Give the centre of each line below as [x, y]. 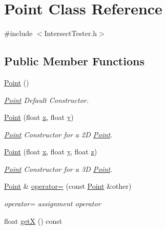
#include [18, 33]
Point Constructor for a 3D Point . [58, 169]
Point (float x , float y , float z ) [51, 152]
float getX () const [33, 220]
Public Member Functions [74, 61]
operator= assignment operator [53, 204]
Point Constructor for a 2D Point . [58, 134]
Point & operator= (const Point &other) [68, 186]
